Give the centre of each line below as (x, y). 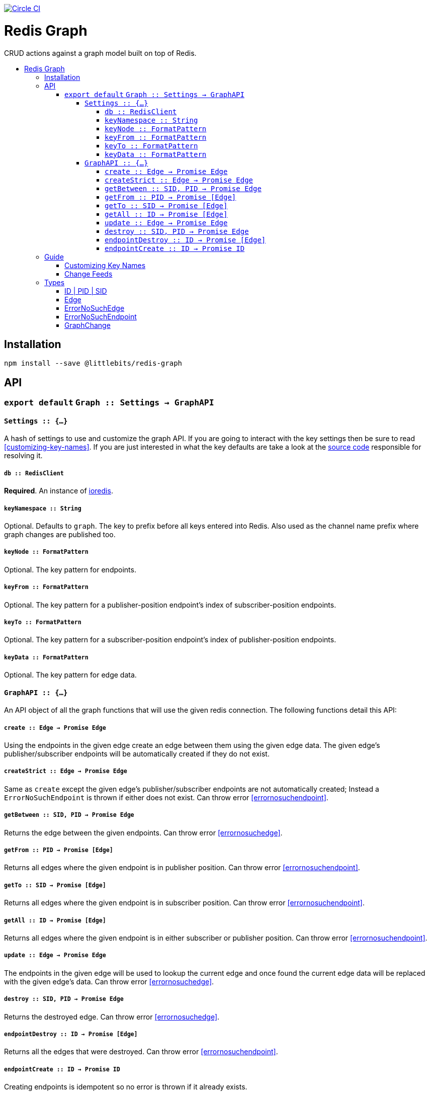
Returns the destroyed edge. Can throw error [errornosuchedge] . (112, 1017)
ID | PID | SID (86, 291)
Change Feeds (89, 274)
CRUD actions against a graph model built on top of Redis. (100, 53)
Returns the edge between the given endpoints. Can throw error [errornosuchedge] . (143, 832)
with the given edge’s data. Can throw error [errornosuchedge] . (109, 981)
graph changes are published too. (60, 534)
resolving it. (23, 456)
